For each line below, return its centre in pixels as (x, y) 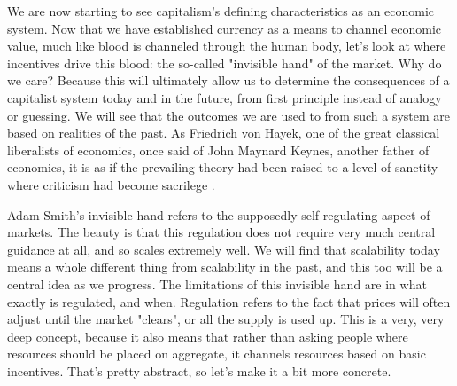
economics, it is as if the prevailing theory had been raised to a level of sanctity (223, 167)
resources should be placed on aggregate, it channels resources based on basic (217, 354)
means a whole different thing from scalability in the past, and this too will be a (225, 267)
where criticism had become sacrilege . (111, 184)
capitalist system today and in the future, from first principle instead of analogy (225, 97)
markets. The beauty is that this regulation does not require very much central (221, 232)
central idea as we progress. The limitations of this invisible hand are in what (217, 284)
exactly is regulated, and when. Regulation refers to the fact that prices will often (229, 301)
